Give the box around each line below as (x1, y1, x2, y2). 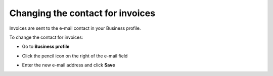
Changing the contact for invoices (9, 8, 156, 19)
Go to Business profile (22, 43, 70, 50)
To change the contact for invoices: (9, 34, 83, 40)
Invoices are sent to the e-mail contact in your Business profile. (9, 25, 141, 31)
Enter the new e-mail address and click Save (22, 62, 115, 68)
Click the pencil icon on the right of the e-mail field (22, 53, 128, 59)
